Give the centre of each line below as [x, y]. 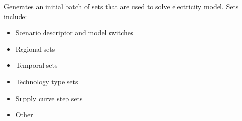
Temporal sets [36, 65]
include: [16, 16]
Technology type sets [47, 81]
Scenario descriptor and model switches [74, 32]
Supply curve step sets [49, 98]
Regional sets [35, 49]
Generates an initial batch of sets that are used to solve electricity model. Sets [121, 6]
